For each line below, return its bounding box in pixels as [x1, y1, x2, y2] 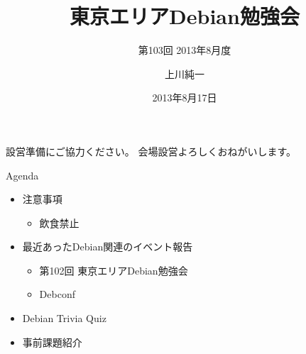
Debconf [39, 287, 75, 302]
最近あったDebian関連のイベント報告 [22, 239, 193, 254]
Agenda [6, 167, 39, 182]
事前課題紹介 [22, 334, 82, 349]
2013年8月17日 [152, 90, 217, 105]
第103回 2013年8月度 [138, 43, 231, 57]
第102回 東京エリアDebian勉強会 [39, 262, 188, 277]
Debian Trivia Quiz [22, 311, 106, 326]
